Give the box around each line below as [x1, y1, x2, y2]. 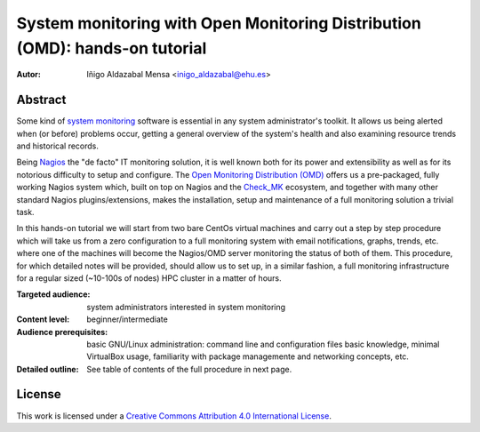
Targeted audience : [16, 289, 91, 300]
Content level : [16, 314, 70, 324]
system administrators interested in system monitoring [86, 301, 286, 312]
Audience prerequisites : [16, 326, 108, 337]
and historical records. [16, 140, 100, 151]
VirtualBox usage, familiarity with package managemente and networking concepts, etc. [86, 351, 409, 362]
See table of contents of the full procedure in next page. [86, 364, 292, 374]
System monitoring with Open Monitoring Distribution [16, 13, 421, 33]
